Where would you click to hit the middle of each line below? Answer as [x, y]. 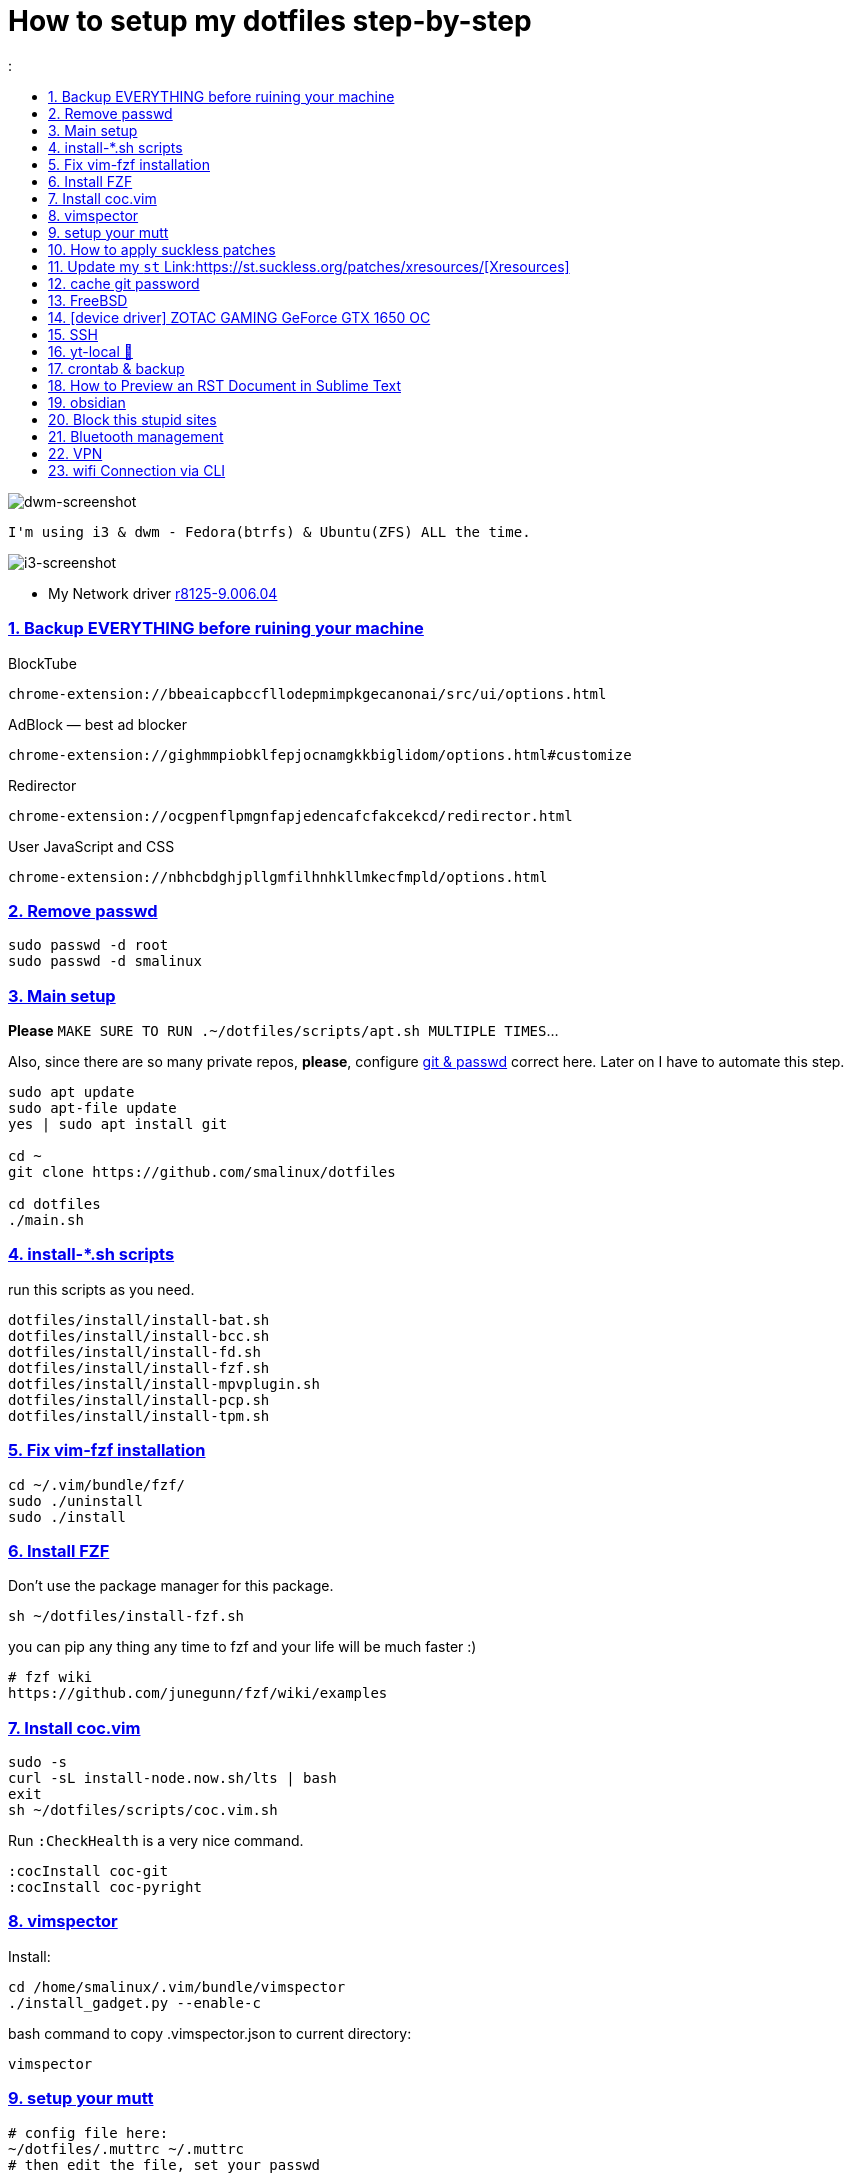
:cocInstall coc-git [88, 1871]
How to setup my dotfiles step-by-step [270, 21]
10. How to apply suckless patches [162, 249]
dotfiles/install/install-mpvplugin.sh [164, 1383]
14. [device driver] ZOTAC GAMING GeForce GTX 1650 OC [239, 317]
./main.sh [46, 1220]
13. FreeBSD [88, 300]
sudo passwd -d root [88, 945]
